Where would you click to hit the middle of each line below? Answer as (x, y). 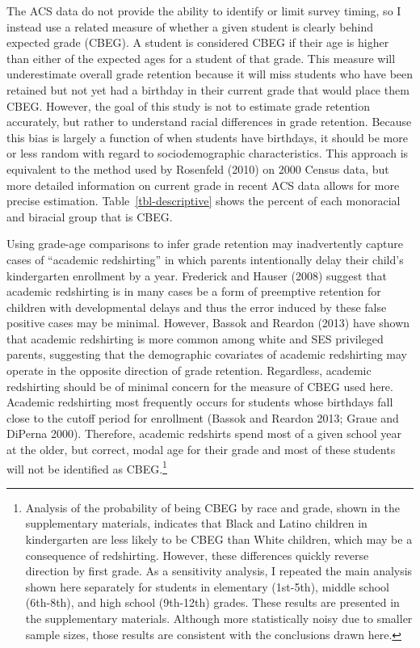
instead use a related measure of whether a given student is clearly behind (190, 26)
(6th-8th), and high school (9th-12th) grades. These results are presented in (212, 602)
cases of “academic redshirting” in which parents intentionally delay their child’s (205, 259)
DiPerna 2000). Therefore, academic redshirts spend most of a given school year (204, 433)
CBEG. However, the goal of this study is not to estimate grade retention (189, 105)
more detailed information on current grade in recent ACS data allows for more (203, 185)
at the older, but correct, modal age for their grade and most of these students (201, 450)
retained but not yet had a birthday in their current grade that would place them (208, 89)
